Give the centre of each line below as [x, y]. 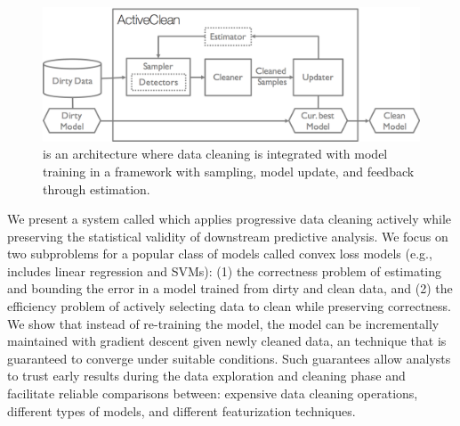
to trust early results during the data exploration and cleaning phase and [206, 376]
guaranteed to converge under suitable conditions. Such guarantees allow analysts [229, 358]
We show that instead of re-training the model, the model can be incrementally [223, 323]
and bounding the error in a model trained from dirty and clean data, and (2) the [230, 288]
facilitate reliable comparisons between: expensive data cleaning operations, [213, 393]
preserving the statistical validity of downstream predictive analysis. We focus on [228, 236]
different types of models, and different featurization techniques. [182, 410]
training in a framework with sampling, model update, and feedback [229, 171]
